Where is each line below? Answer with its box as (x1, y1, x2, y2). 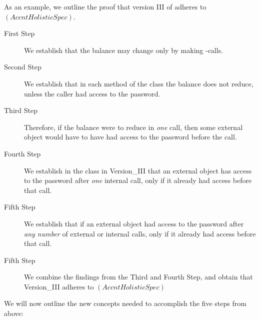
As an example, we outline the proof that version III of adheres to (4, 1, 206, 11)
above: (4, 308, 23, 318)
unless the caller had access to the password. (24, 88, 160, 98)
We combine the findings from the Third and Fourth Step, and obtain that (24, 271, 253, 282)
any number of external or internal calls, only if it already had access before (24, 228, 256, 238)
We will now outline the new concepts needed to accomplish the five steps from (4, 298, 246, 308)
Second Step (4, 61, 41, 72)
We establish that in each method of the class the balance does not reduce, (24, 78, 253, 88)
